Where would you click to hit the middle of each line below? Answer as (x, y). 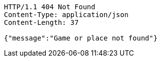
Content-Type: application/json (66, 15)
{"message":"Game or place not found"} (81, 38)
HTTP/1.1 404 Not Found (50, 7)
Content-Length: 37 (41, 22)
